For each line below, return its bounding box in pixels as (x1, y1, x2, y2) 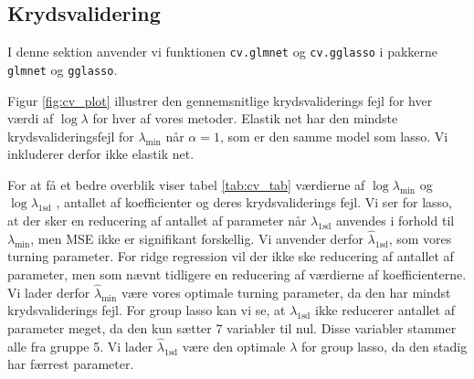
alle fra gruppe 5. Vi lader (7, 336, 153, 355)
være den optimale (182, 336, 286, 355)
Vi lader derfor (7, 282, 90, 301)
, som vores (388, 228, 452, 247)
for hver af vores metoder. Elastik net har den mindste (92, 109, 398, 128)
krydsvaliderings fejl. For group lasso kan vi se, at (7, 300, 286, 320)
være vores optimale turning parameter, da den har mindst (121, 282, 451, 301)
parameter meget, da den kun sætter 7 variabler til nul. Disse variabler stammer (7, 319, 457, 338)
